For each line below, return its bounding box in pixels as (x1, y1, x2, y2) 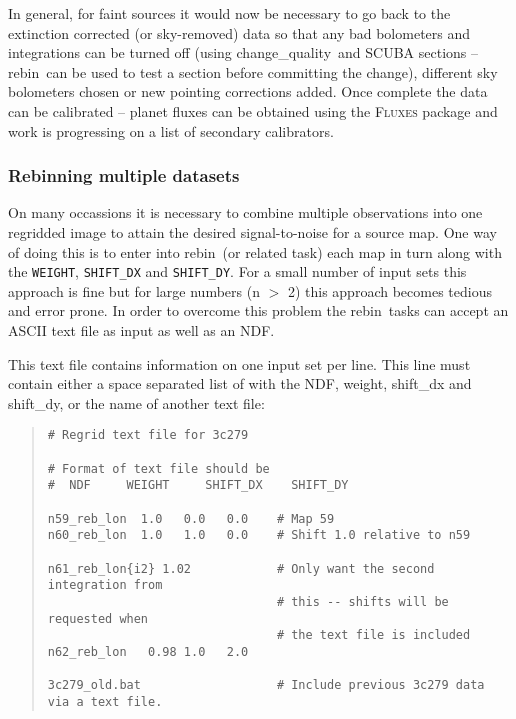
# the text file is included (276, 628, 471, 643)
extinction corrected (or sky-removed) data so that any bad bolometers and (8, 22, 471, 43)
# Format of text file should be (47, 461, 270, 476)
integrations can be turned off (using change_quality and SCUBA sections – (8, 42, 478, 63)
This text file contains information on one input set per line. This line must (8, 353, 471, 374)
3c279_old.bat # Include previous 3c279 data (47, 678, 485, 693)
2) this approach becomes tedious (287, 280, 492, 301)
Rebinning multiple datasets (8, 163, 240, 188)
